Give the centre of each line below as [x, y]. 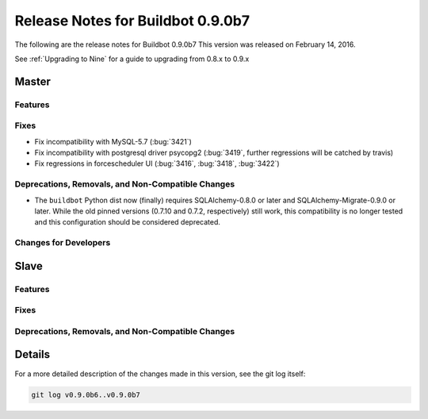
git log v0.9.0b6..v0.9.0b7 [86, 394]
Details [32, 354]
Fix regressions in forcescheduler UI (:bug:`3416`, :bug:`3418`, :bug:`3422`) [157, 163]
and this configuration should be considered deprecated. [128, 222]
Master [33, 81]
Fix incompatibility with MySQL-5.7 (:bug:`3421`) [113, 141]
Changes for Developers [63, 243]
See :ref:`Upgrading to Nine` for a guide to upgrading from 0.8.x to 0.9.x [132, 59]
